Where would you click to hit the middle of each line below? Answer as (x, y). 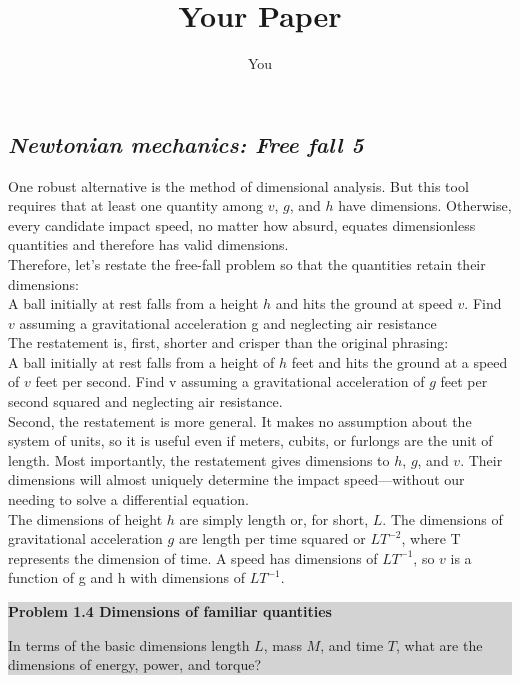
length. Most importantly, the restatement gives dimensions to (199, 459)
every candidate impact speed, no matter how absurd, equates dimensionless (242, 224)
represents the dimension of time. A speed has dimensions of (193, 557)
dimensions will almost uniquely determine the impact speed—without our (236, 479)
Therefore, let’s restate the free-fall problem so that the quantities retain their (247, 263)
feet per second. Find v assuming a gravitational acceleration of (230, 381)
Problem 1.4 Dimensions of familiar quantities (170, 611)
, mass (282, 644)
